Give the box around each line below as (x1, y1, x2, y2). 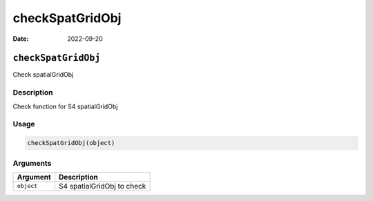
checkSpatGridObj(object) (27, 139, 115, 147)
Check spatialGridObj (12, 70, 74, 79)
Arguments (12, 158, 52, 168)
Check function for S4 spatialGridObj (12, 102, 118, 111)
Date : (12, 35, 29, 43)
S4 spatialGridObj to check (59, 181, 146, 191)
